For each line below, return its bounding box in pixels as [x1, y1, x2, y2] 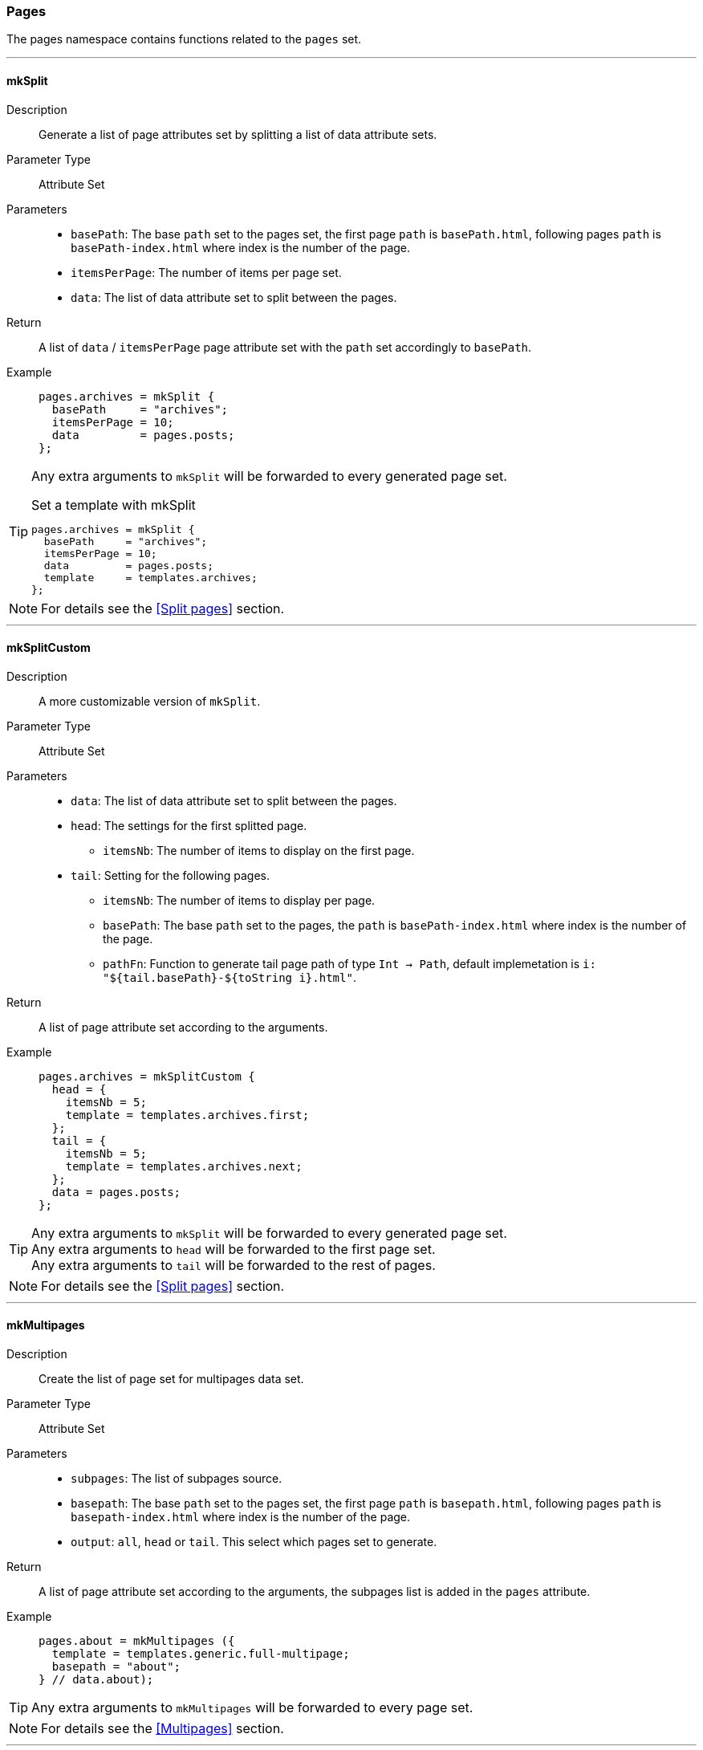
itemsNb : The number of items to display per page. [103, 893, 376, 907]
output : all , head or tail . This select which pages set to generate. [71, 1535, 437, 1549]
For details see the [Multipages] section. [41, 1720, 284, 1737]
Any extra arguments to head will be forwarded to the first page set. [31, 1240, 436, 1257]
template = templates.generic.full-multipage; [51, 1647, 350, 1661]
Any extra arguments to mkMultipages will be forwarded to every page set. [31, 1699, 473, 1716]
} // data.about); [39, 1673, 154, 1687]
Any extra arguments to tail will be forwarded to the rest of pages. [31, 1256, 436, 1273]
